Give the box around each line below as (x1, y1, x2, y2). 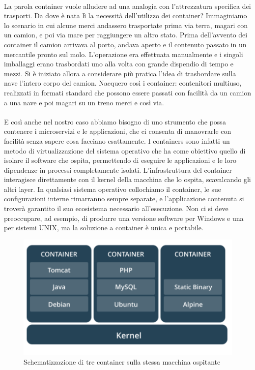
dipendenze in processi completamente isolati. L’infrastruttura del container (4, 164, 232, 175)
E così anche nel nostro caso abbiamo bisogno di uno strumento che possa (4, 116, 226, 126)
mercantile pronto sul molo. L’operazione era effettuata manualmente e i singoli (4, 49, 243, 59)
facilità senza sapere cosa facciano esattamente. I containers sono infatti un (4, 135, 230, 146)
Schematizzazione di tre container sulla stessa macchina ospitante (24, 356, 221, 367)
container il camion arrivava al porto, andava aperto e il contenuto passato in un (4, 39, 247, 49)
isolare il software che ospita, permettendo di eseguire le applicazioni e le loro (4, 155, 236, 165)
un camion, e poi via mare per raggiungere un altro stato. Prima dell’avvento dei (4, 30, 248, 40)
